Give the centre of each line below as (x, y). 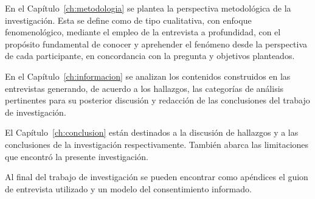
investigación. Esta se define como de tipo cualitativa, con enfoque (128, 20)
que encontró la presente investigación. (77, 156)
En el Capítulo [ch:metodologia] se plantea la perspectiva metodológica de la (148, 8)
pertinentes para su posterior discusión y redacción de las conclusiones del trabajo (157, 100)
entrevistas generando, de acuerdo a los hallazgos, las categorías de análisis (144, 88)
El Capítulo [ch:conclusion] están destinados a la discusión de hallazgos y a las (152, 132)
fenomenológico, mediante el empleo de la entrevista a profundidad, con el (143, 32)
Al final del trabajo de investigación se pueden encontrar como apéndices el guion (157, 177)
